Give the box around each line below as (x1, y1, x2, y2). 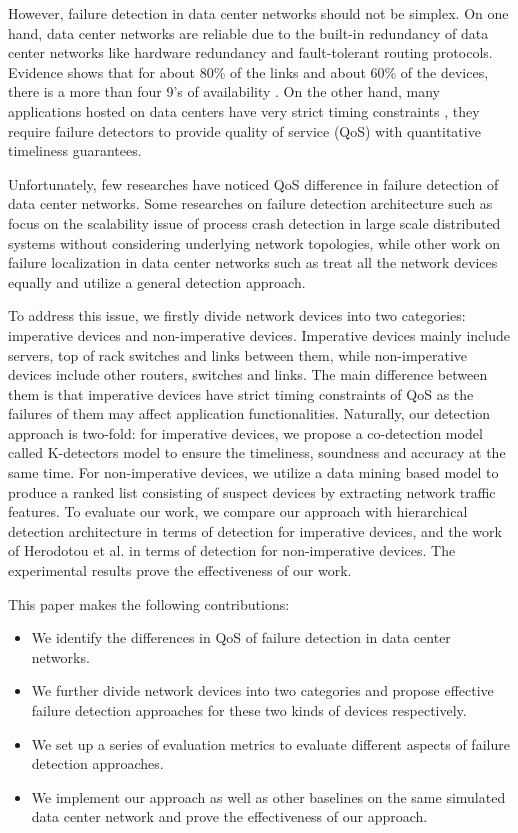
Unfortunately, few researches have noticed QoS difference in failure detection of (8, 173, 499, 194)
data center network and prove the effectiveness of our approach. (31, 806, 428, 827)
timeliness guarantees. (8, 140, 142, 161)
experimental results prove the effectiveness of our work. (8, 560, 352, 581)
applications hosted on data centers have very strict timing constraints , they (8, 100, 480, 121)
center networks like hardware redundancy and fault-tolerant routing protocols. (8, 42, 493, 63)
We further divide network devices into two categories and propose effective (31, 680, 494, 701)
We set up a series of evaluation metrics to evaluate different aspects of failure (31, 733, 510, 754)
